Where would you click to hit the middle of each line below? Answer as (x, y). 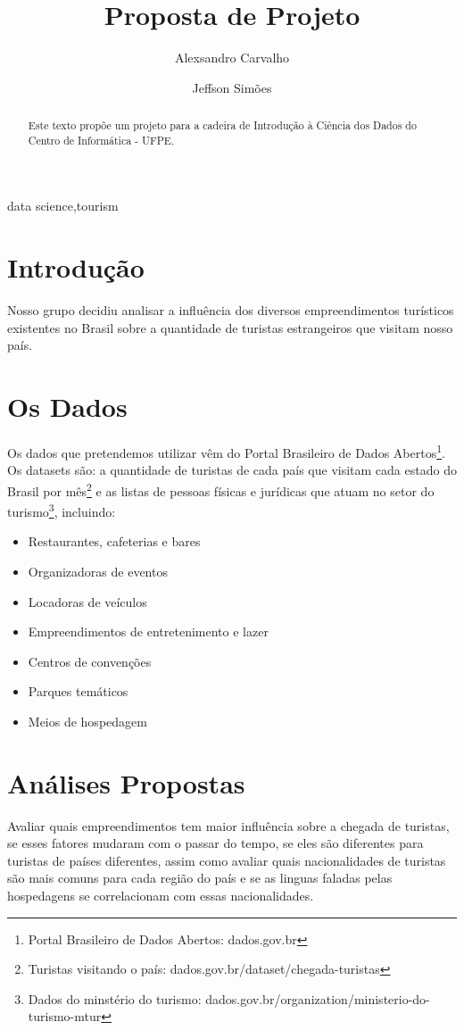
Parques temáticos (78, 691)
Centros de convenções (90, 661)
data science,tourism (63, 206)
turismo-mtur (65, 1016)
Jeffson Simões (232, 87)
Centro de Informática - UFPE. (101, 140)
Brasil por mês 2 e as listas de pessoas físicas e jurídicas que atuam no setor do (221, 489)
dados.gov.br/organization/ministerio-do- (318, 998)
